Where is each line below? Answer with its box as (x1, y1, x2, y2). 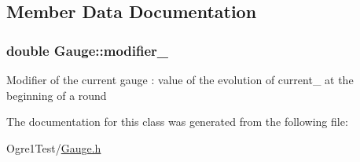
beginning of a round (6, 87, 107, 103)
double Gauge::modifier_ (6, 40, 169, 60)
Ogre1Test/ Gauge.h (6, 139, 101, 156)
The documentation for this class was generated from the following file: (6, 113, 348, 130)
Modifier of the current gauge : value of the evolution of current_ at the (6, 72, 354, 87)
